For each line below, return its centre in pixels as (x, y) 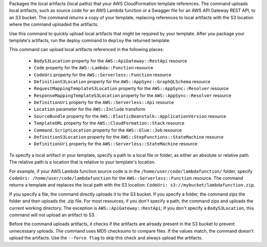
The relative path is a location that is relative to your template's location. (82, 162)
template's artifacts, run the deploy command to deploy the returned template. (90, 40)
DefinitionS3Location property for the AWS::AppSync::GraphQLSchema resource (122, 81)
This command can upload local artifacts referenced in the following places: (87, 49)
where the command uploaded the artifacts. (54, 24)
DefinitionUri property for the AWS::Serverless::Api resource (104, 102)
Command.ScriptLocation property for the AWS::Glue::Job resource (108, 130)
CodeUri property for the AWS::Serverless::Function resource (103, 75)
